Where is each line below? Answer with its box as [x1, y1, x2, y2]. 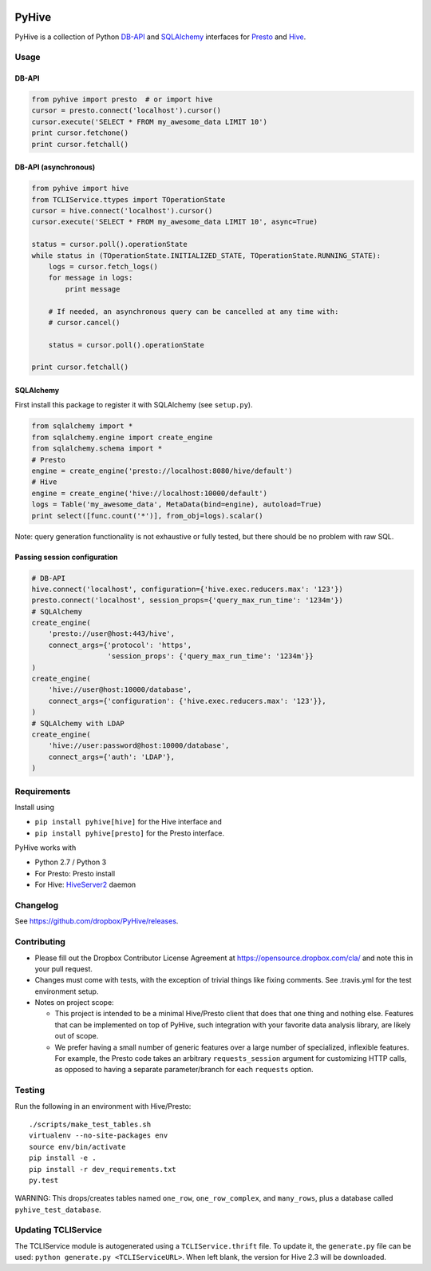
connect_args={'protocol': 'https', [48, 640, 192, 649]
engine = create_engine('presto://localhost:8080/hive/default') [31, 466, 293, 475]
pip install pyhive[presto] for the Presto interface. [34, 828, 225, 838]
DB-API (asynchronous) [14, 162, 96, 172]
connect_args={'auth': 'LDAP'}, [48, 752, 176, 761]
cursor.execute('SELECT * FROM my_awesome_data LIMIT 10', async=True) [31, 217, 318, 227]
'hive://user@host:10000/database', [48, 685, 192, 694]
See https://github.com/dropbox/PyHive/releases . [14, 916, 179, 926]
